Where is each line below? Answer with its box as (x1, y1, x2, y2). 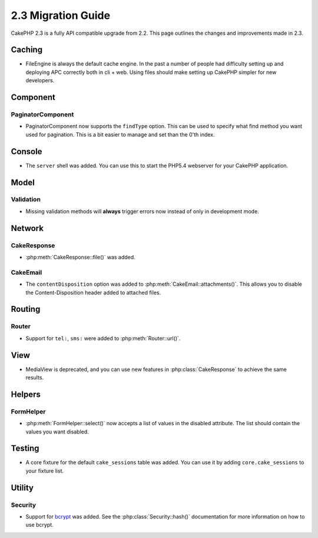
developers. (25, 77, 55, 84)
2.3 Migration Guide (11, 9, 111, 22)
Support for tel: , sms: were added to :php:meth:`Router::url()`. (25, 334, 181, 342)
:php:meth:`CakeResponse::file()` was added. (25, 254, 135, 260)
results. (25, 374, 44, 381)
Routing (11, 304, 41, 314)
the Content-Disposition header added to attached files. (25, 289, 161, 296)
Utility (11, 482, 34, 493)
